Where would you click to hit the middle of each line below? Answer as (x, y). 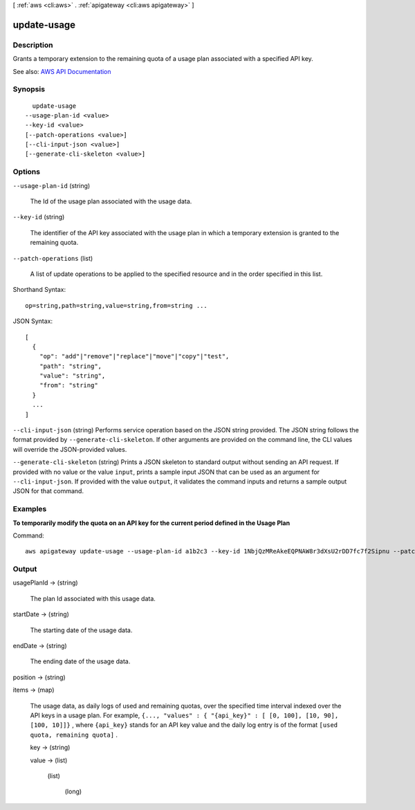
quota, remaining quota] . (74, 735)
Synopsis (29, 89)
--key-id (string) (39, 217)
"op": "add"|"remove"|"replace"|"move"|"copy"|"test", (134, 357)
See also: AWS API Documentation (62, 71)
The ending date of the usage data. (80, 661)
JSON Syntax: (33, 321)
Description (33, 45)
